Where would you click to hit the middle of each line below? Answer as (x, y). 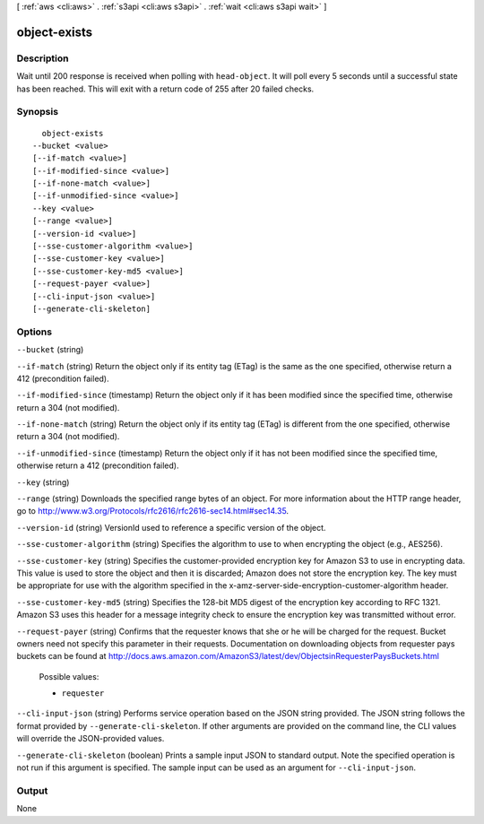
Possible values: (69, 676)
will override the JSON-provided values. (91, 739)
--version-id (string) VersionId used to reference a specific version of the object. (171, 527)
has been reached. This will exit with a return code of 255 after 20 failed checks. (165, 89)
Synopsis (37, 112)
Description (43, 58)
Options (35, 332)
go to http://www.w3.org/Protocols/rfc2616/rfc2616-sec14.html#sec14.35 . (153, 511)
